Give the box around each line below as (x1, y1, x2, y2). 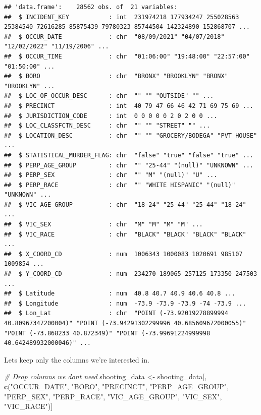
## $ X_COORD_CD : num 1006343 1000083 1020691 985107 (4, 250, 243, 258)
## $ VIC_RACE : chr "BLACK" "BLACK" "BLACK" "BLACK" (4, 230, 246, 238)
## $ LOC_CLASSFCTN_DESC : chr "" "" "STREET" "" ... (4, 122, 211, 130)
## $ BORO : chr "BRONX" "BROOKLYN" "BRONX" (4, 73, 228, 80)
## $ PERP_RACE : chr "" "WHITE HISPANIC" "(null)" (4, 181, 236, 189)
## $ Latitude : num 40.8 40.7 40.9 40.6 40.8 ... (4, 290, 236, 298)
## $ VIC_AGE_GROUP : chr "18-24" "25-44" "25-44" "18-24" (4, 201, 246, 208)
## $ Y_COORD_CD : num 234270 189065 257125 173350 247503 (4, 270, 257, 278)
